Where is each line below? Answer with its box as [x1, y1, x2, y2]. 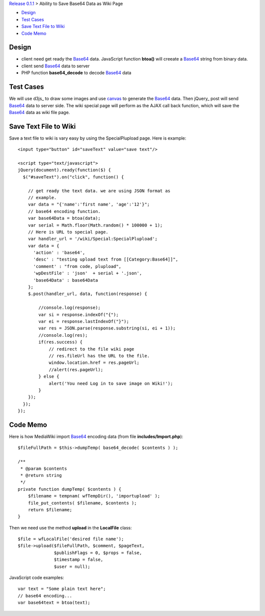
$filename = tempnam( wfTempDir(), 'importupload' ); [27, 493, 160, 499]
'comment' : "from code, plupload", [33, 264, 122, 269]
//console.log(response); [38, 305, 101, 311]
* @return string [20, 472, 62, 478]
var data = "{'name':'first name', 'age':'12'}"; [27, 202, 150, 207]
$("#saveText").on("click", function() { [23, 174, 124, 179]
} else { [38, 374, 59, 380]
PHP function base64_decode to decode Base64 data [21, 70, 132, 76]
